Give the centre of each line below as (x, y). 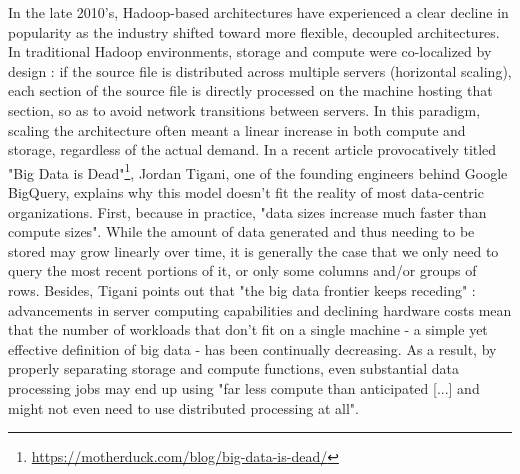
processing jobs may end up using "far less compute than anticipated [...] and (244, 387)
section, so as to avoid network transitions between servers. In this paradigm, (244, 109)
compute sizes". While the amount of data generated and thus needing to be (241, 231)
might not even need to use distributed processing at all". (183, 407)
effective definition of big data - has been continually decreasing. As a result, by (252, 348)
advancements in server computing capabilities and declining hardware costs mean (260, 309)
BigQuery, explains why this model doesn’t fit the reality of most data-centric (246, 192)
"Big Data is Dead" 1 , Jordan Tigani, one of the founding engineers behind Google (258, 171)
